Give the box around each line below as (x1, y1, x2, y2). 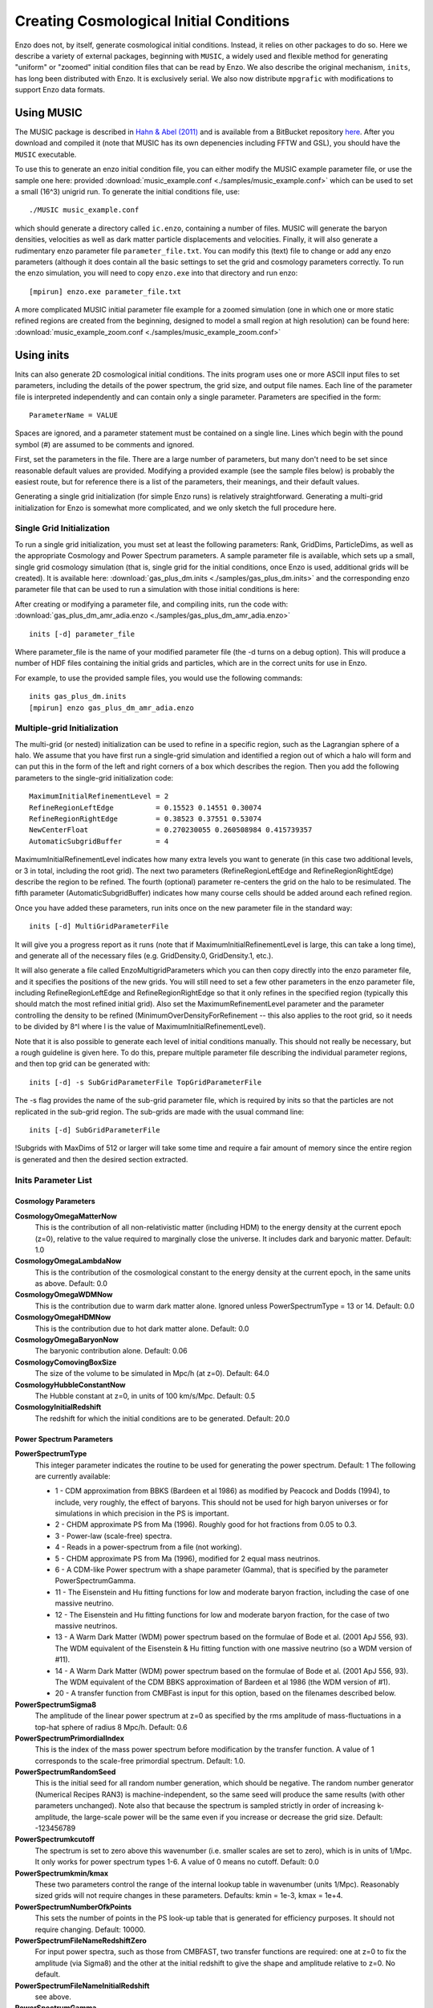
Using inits (14, 348, 70, 361)
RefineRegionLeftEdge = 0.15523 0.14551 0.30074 (29, 803, 262, 812)
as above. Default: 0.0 (34, 1279, 107, 1288)
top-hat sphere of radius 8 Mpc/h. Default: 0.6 (34, 1722, 188, 1732)
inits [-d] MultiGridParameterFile (29, 922, 169, 931)
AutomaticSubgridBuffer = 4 (29, 836, 169, 846)
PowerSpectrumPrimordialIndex (14, 1733, 124, 1743)
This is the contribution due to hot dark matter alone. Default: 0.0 (34, 1324, 249, 1333)
